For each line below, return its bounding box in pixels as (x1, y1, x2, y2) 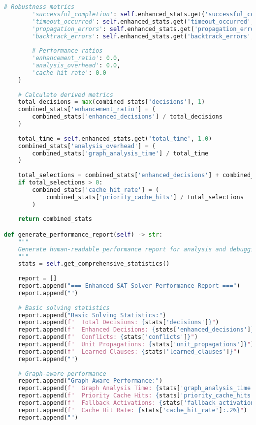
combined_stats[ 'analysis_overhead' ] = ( (18, 142, 156, 150)
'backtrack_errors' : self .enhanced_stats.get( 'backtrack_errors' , (32, 32, 255, 40)
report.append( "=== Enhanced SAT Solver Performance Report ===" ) (18, 282, 240, 290)
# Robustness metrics (4, 3, 75, 10)
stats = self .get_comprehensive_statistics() (18, 260, 170, 268)
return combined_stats (18, 215, 92, 223)
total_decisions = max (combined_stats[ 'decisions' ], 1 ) (18, 98, 205, 106)
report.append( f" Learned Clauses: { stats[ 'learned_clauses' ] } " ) (18, 348, 240, 355)
